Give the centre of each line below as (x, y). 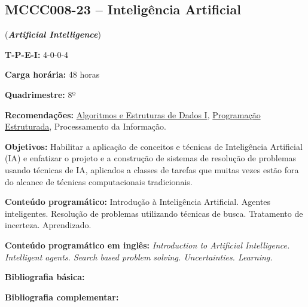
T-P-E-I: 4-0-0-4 (37, 54)
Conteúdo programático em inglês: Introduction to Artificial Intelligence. (147, 245)
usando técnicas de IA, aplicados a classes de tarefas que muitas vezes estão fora (152, 169)
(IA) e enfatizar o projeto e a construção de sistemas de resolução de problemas (151, 158)
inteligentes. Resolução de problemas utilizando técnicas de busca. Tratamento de (154, 213)
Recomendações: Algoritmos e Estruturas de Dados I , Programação (133, 114)
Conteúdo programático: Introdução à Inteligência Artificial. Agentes (138, 202)
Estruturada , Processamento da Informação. (86, 126)
